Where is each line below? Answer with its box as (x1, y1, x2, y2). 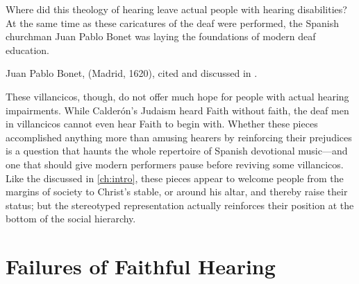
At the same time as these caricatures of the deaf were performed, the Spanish (6, 15, 340, 30)
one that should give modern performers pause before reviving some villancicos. (6, 157, 344, 171)
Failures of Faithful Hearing (6, 252, 276, 281)
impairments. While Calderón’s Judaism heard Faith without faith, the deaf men (6, 103, 349, 117)
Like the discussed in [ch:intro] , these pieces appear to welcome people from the (6, 170, 344, 185)
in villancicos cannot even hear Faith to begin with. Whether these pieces (6, 116, 318, 131)
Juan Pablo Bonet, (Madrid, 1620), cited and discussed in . (6, 66, 258, 80)
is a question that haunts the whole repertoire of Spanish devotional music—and (6, 143, 348, 158)
